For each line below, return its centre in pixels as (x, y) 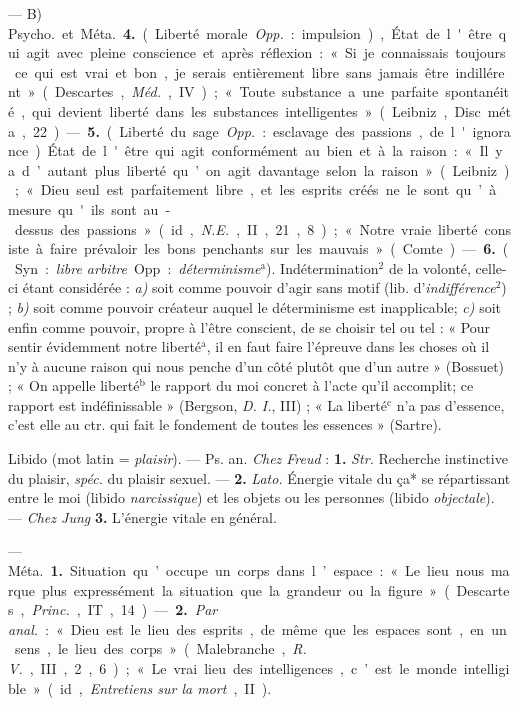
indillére (480, 71)
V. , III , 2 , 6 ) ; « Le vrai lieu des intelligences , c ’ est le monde (232, 668)
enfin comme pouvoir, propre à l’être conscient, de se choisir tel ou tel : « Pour (249, 326)
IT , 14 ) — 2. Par (152, 609)
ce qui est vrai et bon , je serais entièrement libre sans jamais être (231, 71)
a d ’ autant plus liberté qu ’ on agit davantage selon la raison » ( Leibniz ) (259, 169)
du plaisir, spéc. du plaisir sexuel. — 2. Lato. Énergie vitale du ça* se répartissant (259, 477)
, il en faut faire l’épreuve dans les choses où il (348, 346)
